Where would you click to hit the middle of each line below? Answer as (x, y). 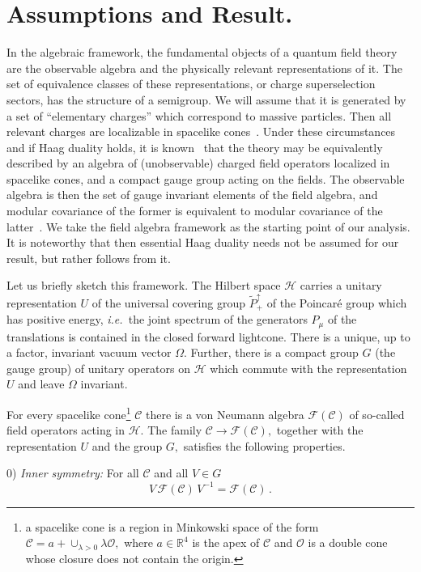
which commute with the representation (308, 368)
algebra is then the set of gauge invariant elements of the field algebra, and (192, 195)
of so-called (377, 414)
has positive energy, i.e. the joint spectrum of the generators (157, 319)
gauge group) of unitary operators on (98, 368)
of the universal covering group (168, 302)
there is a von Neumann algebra (225, 414)
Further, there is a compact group (274, 352)
